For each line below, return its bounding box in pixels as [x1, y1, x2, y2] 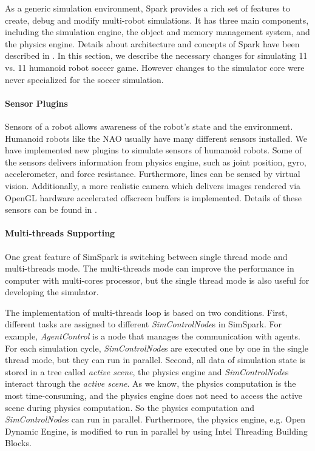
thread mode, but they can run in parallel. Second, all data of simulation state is [5, 353, 306, 366]
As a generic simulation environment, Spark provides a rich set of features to [5, 2, 290, 14]
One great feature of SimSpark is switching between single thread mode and [5, 250, 288, 262]
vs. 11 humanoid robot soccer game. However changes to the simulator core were [5, 61, 305, 73]
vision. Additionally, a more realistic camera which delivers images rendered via [5, 179, 301, 192]
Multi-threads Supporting [5, 227, 115, 239]
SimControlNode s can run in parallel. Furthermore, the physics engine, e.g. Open [5, 413, 306, 426]
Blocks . [5, 436, 32, 449]
